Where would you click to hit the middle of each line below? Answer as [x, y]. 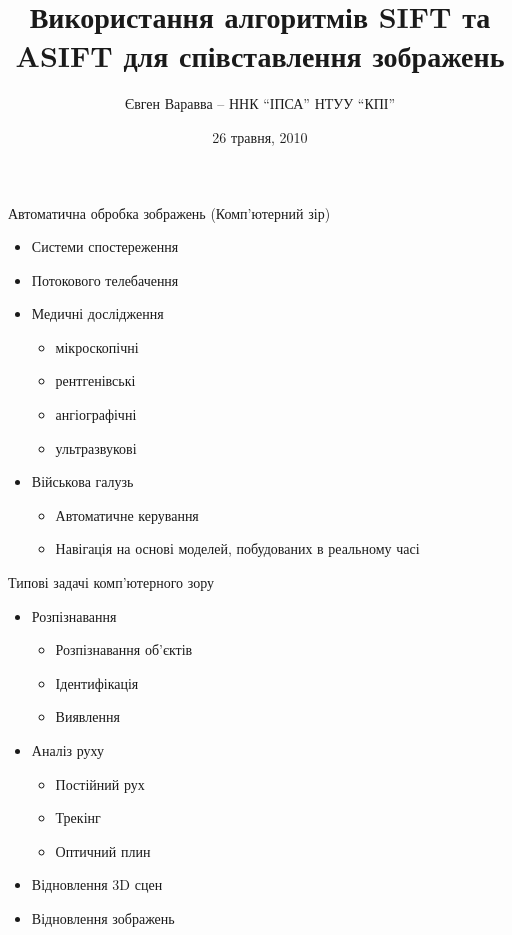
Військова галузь [82, 481]
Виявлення [87, 716]
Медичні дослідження [97, 313]
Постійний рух [100, 783]
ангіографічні [96, 414]
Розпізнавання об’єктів [124, 649]
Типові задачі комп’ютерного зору [111, 582]
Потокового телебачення [105, 279]
